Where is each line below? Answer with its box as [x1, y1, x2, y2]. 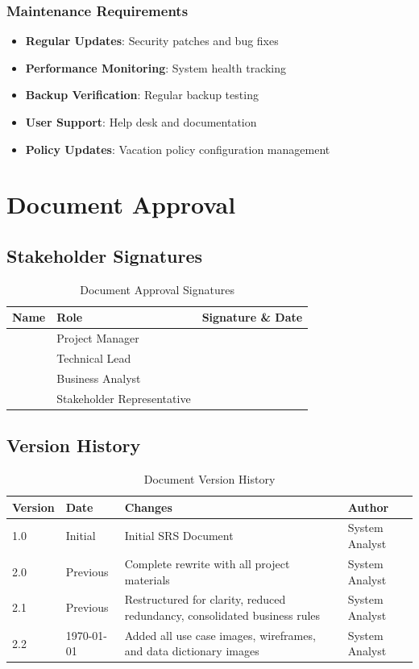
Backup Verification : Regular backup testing [25, 86, 259, 103]
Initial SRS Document [124, 527, 234, 544]
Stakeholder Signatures [6, 243, 203, 268]
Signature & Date [201, 309, 303, 326]
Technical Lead [56, 350, 131, 367]
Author [347, 498, 389, 515]
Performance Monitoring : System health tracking [25, 59, 287, 76]
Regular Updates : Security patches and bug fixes [25, 32, 279, 49]
